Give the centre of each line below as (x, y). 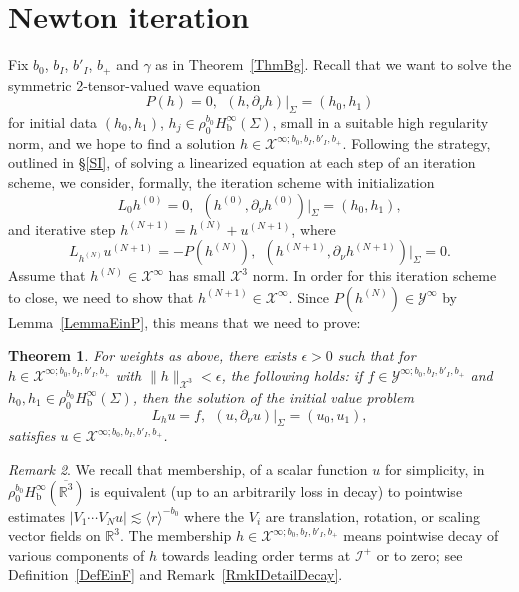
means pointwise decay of (421, 535)
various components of (76, 554)
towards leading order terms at (256, 554)
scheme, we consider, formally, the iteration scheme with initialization (221, 181)
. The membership (175, 535)
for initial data (53, 121)
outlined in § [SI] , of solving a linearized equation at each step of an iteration (242, 162)
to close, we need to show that (101, 296)
